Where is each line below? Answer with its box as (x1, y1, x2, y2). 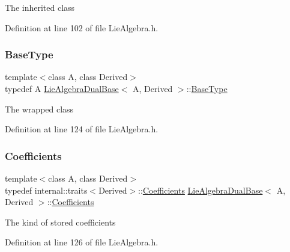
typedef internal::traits (5, 183, 88, 196)
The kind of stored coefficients (5, 215, 116, 228)
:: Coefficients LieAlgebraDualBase (138, 183, 263, 196)
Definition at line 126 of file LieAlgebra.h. (5, 236, 159, 248)
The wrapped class (5, 102, 74, 115)
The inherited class (5, 1, 75, 13)
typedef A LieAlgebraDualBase (5, 82, 119, 94)
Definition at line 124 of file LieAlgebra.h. (5, 123, 159, 135)
